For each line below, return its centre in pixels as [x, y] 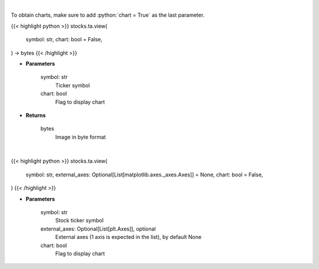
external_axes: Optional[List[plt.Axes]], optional [98, 229]
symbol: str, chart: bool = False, [64, 40]
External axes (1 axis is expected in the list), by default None [128, 237]
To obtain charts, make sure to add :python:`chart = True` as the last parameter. [108, 15]
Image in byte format [81, 137]
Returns [36, 115]
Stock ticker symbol [79, 221]
